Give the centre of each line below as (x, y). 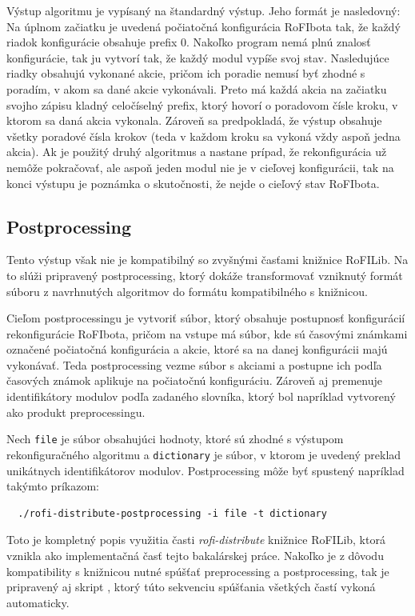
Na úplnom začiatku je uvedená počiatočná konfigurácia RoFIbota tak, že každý (204, 26)
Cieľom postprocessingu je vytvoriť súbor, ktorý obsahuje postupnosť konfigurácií (206, 318)
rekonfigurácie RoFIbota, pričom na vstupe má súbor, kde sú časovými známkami (207, 333)
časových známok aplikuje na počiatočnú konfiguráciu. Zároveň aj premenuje (195, 380)
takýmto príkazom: (53, 486)
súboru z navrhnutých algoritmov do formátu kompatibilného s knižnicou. (187, 291)
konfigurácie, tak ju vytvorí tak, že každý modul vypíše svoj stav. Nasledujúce (198, 57)
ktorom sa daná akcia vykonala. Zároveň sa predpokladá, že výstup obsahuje (194, 120)
